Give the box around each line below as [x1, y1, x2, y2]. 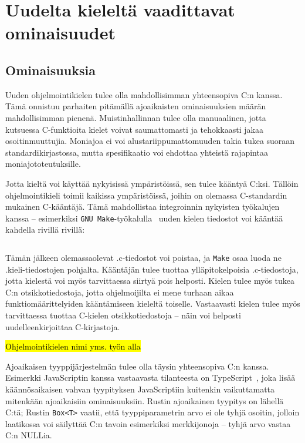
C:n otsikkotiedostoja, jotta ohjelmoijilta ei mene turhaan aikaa [5, 286, 234, 298]
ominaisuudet [5, 21, 116, 45]
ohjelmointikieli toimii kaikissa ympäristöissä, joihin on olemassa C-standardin [5, 189, 287, 201]
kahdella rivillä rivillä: [5, 223, 85, 236]
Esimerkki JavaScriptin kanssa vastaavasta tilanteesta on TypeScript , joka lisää [5, 371, 296, 384]
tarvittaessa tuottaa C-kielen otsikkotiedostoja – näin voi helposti [5, 308, 241, 321]
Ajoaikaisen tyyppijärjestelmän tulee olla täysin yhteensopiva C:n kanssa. [5, 360, 269, 372]
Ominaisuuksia [5, 61, 96, 79]
